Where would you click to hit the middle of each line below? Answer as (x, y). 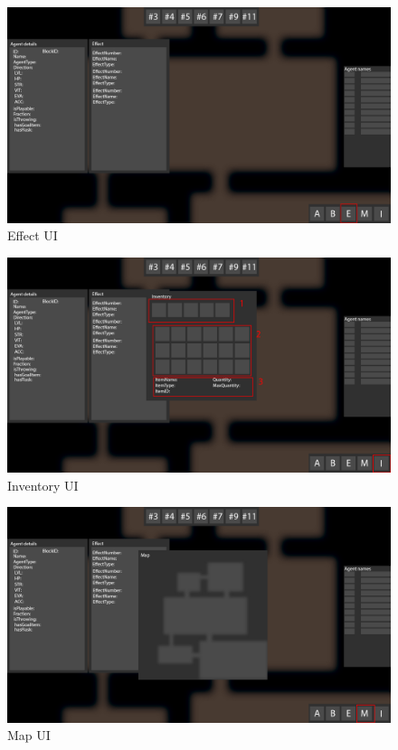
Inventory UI (43, 485)
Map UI (29, 735)
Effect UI (33, 235)
